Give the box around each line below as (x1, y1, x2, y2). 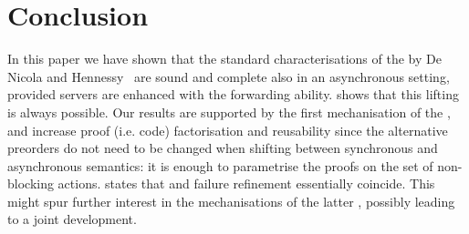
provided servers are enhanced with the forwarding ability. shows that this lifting (7, 85, 459, 104)
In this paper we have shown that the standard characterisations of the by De (7, 49, 442, 68)
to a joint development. (7, 209, 137, 229)
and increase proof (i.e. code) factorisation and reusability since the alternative (7, 120, 448, 139)
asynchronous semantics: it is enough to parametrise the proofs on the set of (7, 156, 433, 175)
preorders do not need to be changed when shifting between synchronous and (7, 138, 438, 158)
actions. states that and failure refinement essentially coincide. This (57, 174, 435, 193)
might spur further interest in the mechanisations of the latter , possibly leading (7, 191, 455, 210)
